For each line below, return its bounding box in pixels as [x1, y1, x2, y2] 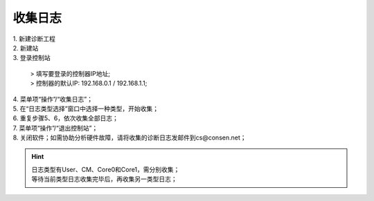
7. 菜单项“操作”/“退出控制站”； [12, 124, 98, 132]
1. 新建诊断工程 [12, 35, 55, 43]
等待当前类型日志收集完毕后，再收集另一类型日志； [31, 175, 177, 183]
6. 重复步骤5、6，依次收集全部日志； [12, 114, 119, 122]
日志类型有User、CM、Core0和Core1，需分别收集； [31, 165, 180, 173]
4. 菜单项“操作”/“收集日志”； [12, 95, 93, 103]
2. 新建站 [12, 44, 39, 52]
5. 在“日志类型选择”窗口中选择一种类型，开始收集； [12, 104, 159, 113]
